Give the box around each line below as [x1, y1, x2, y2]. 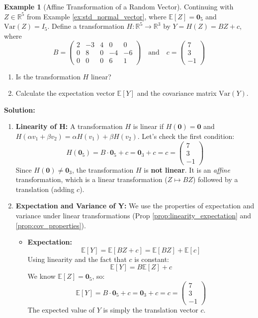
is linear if [133, 121, 164, 131]
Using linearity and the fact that [27, 254, 127, 264]
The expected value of [27, 305, 95, 315]
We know [27, 271, 56, 281]
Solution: [4, 104, 35, 115]
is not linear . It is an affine [144, 164, 230, 175]
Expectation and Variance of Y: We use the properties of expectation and [15, 200, 255, 211]
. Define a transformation [47, 21, 124, 31]
